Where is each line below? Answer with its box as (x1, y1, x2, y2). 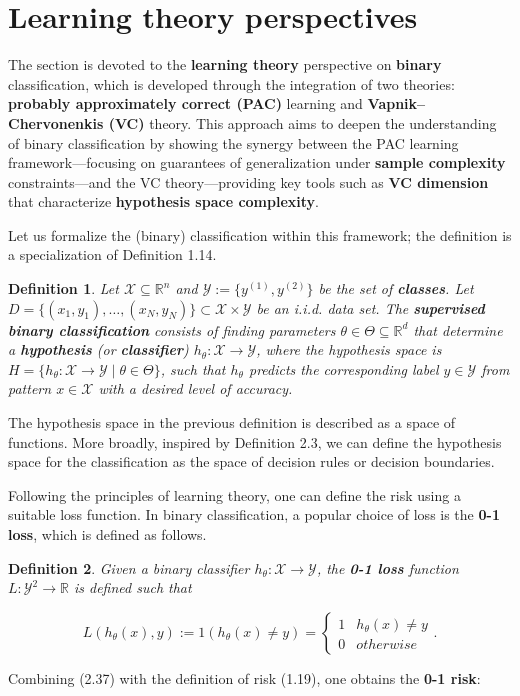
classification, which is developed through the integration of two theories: (8, 73, 455, 94)
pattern (8, 378, 52, 399)
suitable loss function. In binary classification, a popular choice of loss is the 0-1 (8, 504, 500, 525)
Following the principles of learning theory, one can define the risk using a (8, 484, 461, 505)
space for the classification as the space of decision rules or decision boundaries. (8, 451, 495, 472)
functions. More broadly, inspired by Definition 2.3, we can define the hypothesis (8, 431, 502, 452)
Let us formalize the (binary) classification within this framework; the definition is (8, 224, 512, 245)
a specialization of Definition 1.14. (8, 244, 217, 265)
